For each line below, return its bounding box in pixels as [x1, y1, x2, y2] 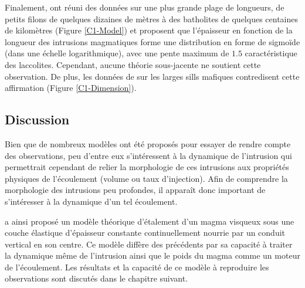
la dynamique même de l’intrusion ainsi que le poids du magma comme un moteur [5, 249, 300, 262]
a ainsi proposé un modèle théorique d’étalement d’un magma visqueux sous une [5, 215, 294, 227]
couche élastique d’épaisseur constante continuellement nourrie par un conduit [5, 226, 286, 239]
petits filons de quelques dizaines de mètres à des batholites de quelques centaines [5, 12, 299, 25]
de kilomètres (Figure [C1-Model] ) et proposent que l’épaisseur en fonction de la [5, 24, 293, 36]
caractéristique [245, 47, 297, 59]
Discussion [5, 110, 70, 128]
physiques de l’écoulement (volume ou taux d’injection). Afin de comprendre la [5, 172, 288, 184]
